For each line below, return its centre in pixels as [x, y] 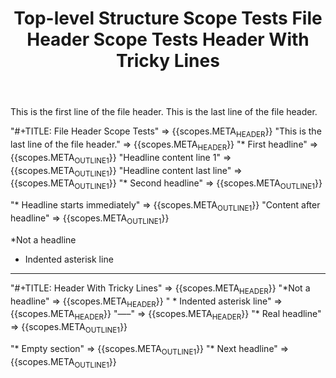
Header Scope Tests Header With [168, 39]
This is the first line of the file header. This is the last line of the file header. [164, 112]
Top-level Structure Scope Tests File [168, 18]
